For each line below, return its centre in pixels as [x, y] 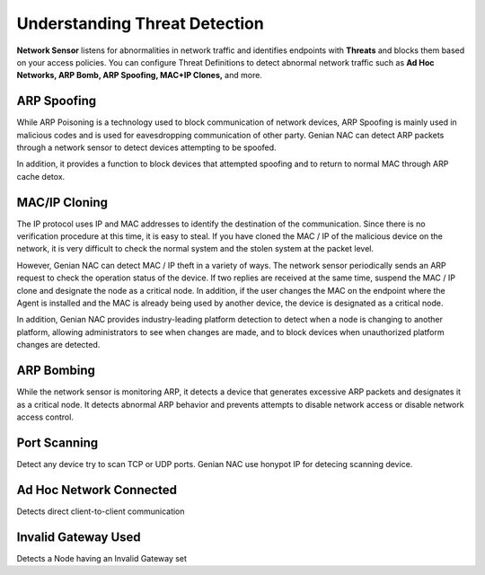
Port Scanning [57, 442]
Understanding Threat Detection [140, 23]
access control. [45, 417]
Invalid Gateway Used [79, 537]
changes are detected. [58, 345]
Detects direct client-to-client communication [101, 511]
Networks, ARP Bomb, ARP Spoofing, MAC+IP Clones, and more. [139, 75]
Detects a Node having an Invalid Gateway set [102, 558]
